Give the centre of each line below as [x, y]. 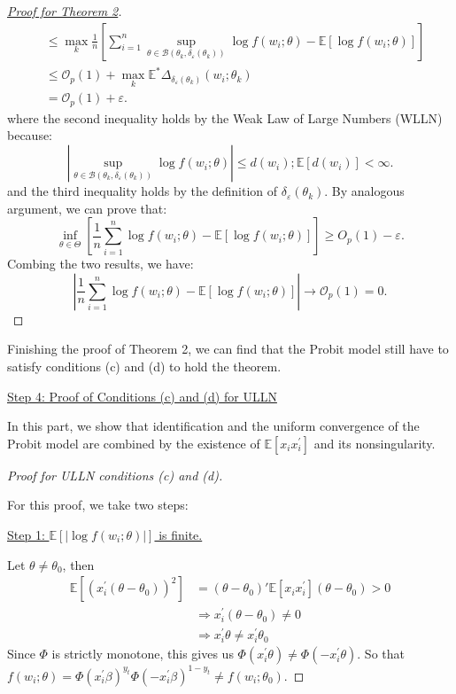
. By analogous [364, 191]
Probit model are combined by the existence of [134, 443]
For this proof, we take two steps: [98, 505]
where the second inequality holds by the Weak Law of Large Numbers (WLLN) [225, 117]
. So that [381, 654]
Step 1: [26, 534]
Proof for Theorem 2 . [65, 11]
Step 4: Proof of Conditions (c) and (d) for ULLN [142, 396]
